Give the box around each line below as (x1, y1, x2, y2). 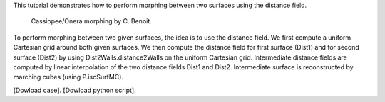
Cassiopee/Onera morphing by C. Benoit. (31, 17, 153, 25)
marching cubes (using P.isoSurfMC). (13, 73, 124, 81)
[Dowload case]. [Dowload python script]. (13, 86, 136, 94)
